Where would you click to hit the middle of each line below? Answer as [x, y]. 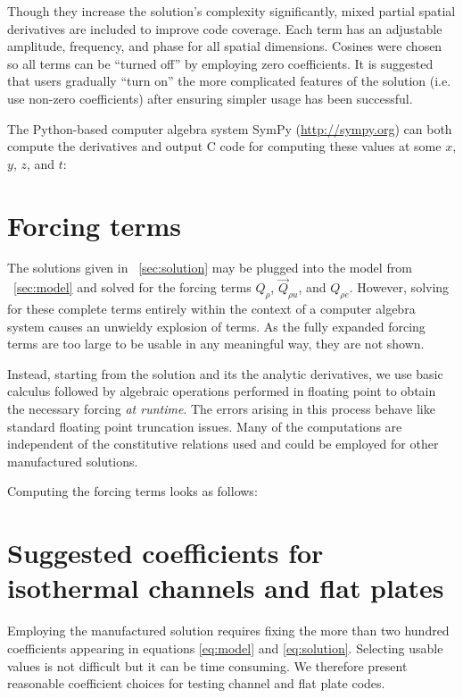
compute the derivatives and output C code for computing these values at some [224, 146]
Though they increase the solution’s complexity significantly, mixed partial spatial [231, 11]
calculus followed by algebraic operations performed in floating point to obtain [222, 391]
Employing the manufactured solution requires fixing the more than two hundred [228, 631]
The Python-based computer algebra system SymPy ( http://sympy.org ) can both [230, 128]
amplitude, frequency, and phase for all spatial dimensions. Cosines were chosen [225, 46]
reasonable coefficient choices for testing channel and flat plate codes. [196, 683]
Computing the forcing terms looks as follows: [132, 491]
